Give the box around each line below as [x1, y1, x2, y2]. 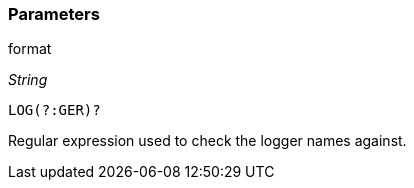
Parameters [8, 4, 100, 24]
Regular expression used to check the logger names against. [8, 132, 407, 150]
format [8, 40, 52, 58]
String [8, 71, 48, 89]
